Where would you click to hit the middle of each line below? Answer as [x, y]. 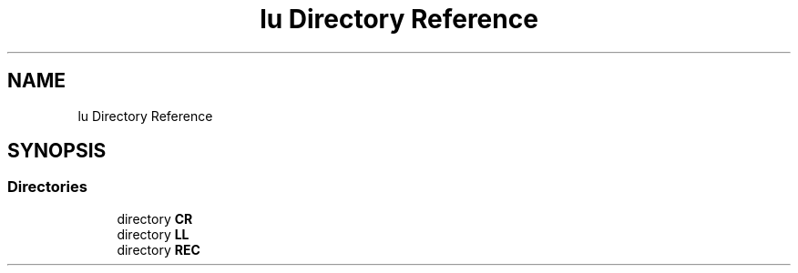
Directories [47, 187]
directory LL [153, 234]
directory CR [155, 218]
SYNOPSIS [57, 151]
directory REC [159, 249]
